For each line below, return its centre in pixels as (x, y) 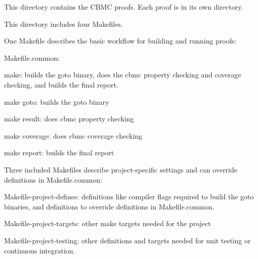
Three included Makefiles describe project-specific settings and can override (121, 169)
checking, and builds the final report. (61, 84)
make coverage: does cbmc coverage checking (73, 135)
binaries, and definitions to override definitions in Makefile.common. (109, 206)
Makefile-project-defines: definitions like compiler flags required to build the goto (129, 197)
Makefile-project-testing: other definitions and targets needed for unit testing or (127, 240)
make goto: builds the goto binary (57, 101)
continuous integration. (40, 250)
